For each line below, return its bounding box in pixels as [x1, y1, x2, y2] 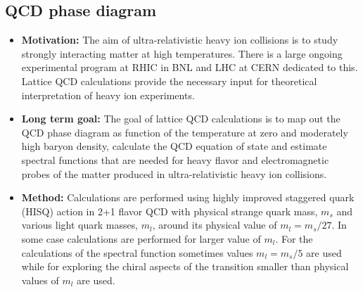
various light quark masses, [21, 217, 139, 232]
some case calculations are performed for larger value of [21, 231, 261, 246]
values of [21, 272, 59, 287]
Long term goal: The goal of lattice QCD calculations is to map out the [21, 111, 340, 126]
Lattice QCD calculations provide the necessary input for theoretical [21, 73, 317, 88]
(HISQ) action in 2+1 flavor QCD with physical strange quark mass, [21, 203, 318, 218]
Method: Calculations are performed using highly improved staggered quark [21, 190, 355, 205]
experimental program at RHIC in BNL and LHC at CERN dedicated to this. [21, 60, 358, 75]
